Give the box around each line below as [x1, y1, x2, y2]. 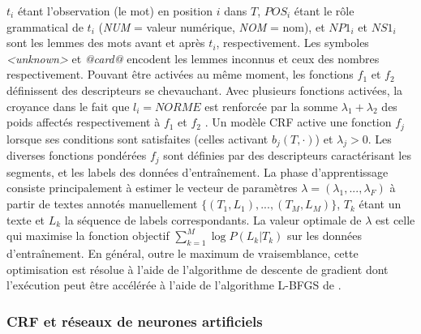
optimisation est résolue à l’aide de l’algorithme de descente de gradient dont [6, 260, 389, 277]
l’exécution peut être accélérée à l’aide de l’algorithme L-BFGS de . [6, 276, 342, 293]
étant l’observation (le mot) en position [17, 2, 213, 19]
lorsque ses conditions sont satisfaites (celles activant [6, 130, 268, 147]
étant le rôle [294, 2, 354, 19]
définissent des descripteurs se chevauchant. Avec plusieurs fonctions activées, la [6, 81, 403, 98]
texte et [6, 211, 45, 228]
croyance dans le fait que [6, 97, 130, 114]
